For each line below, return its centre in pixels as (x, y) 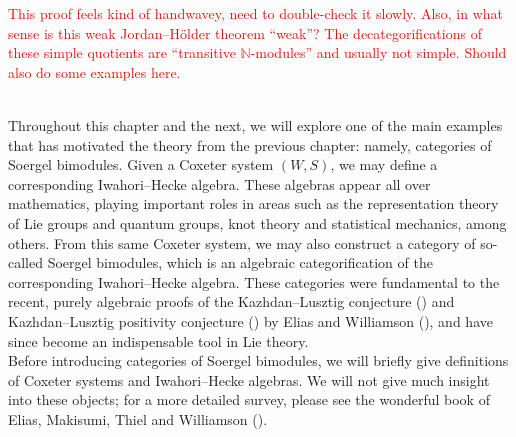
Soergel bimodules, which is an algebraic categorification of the (240, 262)
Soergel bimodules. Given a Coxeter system (141, 164)
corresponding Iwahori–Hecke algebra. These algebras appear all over (219, 183)
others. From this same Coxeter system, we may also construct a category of (242, 242)
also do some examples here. (94, 71)
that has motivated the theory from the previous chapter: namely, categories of (250, 144)
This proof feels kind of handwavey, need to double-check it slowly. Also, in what (256, 13)
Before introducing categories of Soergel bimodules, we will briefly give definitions (258, 360)
